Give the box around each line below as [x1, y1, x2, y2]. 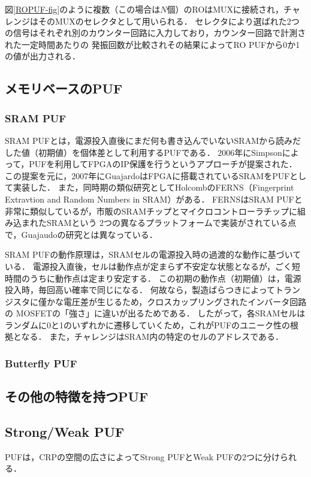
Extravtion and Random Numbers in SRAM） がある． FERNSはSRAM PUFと [5, 192, 303, 205]
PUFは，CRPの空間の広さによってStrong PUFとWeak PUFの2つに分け [5, 450, 280, 463]
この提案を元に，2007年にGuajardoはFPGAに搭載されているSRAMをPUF [5, 169, 290, 182]
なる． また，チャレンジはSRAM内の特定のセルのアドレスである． [21, 330, 284, 343]
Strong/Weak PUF [5, 422, 125, 441]
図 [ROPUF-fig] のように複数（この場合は [5, 3, 161, 15]
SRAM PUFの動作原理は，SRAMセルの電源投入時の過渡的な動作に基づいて [5, 248, 301, 261]
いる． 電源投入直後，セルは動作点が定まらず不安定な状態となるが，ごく [5, 259, 292, 272]
